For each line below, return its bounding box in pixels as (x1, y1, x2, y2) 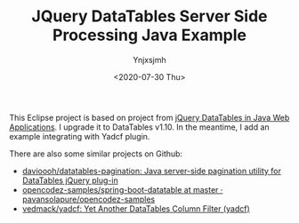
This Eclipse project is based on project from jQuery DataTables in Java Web (9, 112, 290, 123)
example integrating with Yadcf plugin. (9, 131, 150, 141)
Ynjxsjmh (133, 54, 166, 65)
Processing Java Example (52, 25, 247, 45)
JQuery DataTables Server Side (31, 6, 268, 27)
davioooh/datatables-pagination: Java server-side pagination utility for (21, 165, 282, 176)
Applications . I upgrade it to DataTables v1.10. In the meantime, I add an (9, 122, 270, 132)
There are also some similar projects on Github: (9, 148, 183, 159)
